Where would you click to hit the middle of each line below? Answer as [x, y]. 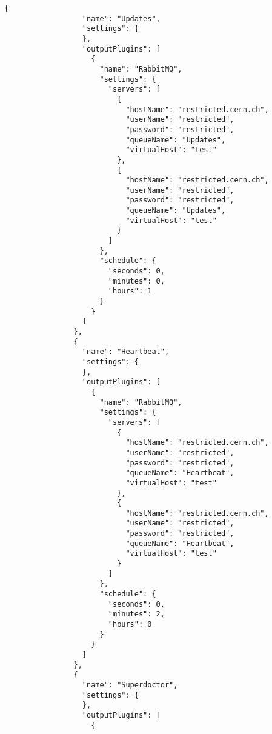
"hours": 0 [130, 625]
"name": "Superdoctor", [130, 685]
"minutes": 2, [136, 614]
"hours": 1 [130, 291]
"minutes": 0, [136, 281]
